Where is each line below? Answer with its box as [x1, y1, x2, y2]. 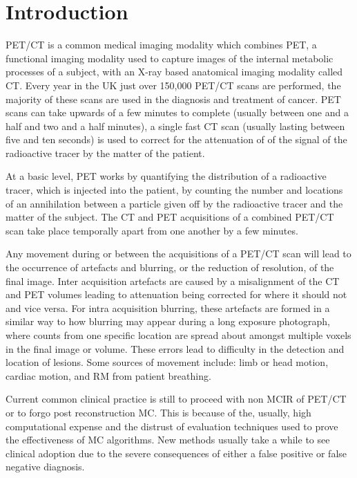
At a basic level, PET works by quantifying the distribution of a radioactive [6, 169, 327, 183]
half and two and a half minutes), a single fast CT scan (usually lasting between [6, 118, 345, 133]
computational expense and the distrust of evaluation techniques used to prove [6, 419, 338, 433]
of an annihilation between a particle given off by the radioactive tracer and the [6, 196, 343, 210]
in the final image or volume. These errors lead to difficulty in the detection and [6, 341, 345, 356]
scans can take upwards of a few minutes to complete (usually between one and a [6, 105, 349, 120]
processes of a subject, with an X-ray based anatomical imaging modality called [6, 64, 343, 79]
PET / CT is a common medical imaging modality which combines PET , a [6, 37, 317, 52]
